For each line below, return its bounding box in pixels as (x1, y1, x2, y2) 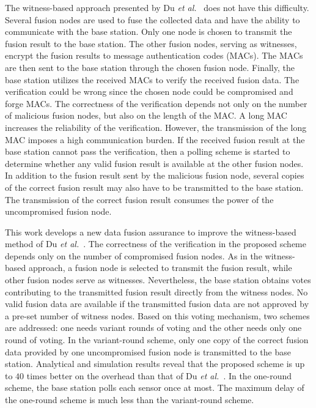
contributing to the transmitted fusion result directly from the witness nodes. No (5, 285, 308, 298)
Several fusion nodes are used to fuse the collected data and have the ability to (5, 13, 300, 26)
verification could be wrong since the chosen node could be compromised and (5, 85, 293, 98)
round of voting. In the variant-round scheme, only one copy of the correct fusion (5, 333, 309, 346)
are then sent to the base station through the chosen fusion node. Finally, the (5, 61, 295, 73)
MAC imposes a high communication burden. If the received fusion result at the (5, 133, 305, 146)
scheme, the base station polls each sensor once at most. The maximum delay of (5, 381, 304, 394)
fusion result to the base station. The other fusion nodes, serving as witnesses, (5, 37, 297, 50)
